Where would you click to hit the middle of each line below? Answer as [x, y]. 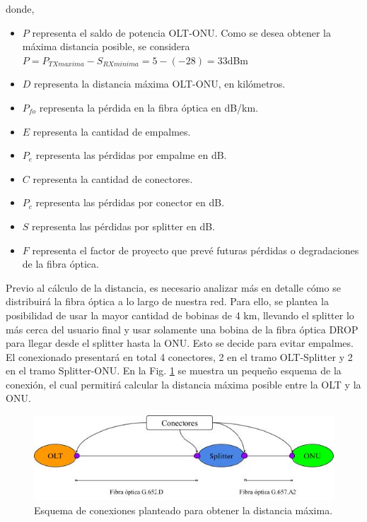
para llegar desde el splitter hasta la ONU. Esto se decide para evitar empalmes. [180, 343]
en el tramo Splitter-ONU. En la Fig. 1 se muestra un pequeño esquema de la [174, 370]
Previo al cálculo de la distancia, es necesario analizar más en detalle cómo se [173, 287]
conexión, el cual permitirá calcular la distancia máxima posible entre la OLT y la [183, 384]
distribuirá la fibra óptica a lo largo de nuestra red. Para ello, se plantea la [167, 301]
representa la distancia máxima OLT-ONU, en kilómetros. [160, 84]
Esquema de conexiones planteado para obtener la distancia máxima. [183, 510]
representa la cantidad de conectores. [113, 178]
